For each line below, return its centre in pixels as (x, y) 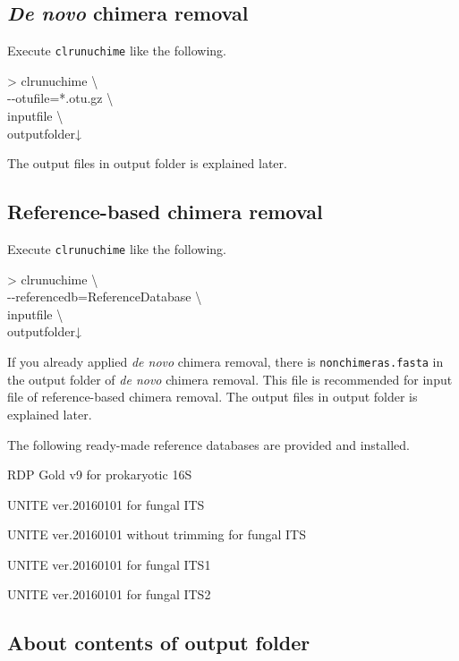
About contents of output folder (159, 643)
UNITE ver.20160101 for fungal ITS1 (109, 564)
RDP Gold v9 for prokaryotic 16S (100, 475)
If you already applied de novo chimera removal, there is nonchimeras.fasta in (225, 362)
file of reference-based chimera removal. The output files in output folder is (212, 397)
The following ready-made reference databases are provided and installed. (208, 444)
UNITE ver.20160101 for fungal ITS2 (109, 594)
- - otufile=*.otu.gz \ (60, 98)
